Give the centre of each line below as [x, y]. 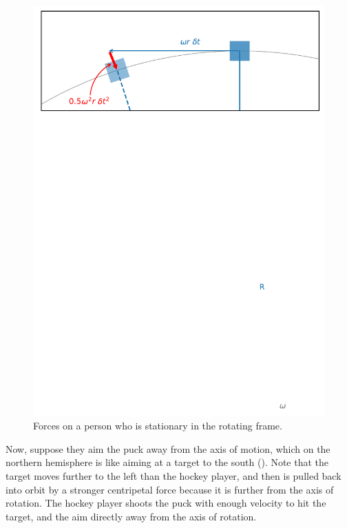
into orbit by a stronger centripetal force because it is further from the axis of [170, 489]
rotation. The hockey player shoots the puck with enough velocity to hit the [166, 503]
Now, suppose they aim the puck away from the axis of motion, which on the [168, 448]
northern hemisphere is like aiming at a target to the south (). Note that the [167, 462]
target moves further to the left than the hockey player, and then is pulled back [173, 475]
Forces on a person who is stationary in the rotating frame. [158, 426]
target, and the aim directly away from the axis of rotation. [131, 516]
